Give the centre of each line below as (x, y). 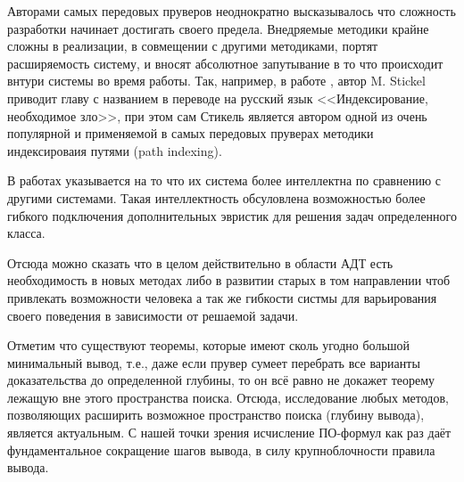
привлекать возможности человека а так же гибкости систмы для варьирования (222, 297)
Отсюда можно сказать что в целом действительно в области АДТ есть (200, 262)
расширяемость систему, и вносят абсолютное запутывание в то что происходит (225, 63)
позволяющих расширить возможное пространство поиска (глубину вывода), (216, 415)
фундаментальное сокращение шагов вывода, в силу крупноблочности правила (221, 449)
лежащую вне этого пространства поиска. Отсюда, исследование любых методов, (228, 397)
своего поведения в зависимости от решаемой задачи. (153, 315)
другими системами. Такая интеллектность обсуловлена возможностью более (216, 197)
